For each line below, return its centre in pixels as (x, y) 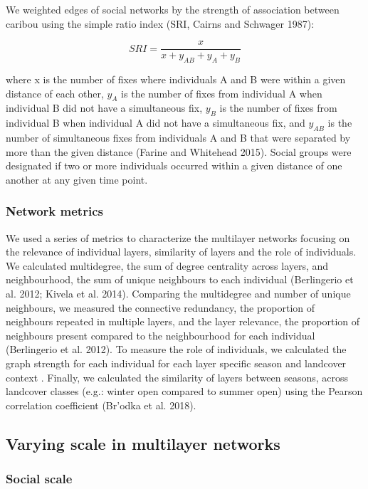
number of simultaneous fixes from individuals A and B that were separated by (178, 138)
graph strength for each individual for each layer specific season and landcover (176, 363)
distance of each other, (55, 93)
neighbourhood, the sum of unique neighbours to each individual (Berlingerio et (180, 279)
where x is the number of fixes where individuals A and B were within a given (176, 79)
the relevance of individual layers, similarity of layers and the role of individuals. (181, 252)
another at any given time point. (77, 179)
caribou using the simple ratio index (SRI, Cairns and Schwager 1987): (160, 23)
